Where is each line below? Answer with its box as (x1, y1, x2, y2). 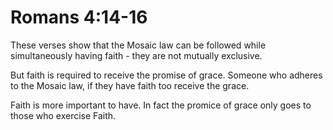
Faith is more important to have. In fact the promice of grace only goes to (10, 99, 312, 111)
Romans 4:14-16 (10, 6, 148, 29)
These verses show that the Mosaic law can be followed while (10, 39, 267, 51)
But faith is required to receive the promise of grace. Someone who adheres (10, 69, 323, 81)
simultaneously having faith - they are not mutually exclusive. (10, 49, 263, 61)
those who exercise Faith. (10, 109, 117, 121)
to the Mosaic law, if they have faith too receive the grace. (10, 79, 250, 91)
